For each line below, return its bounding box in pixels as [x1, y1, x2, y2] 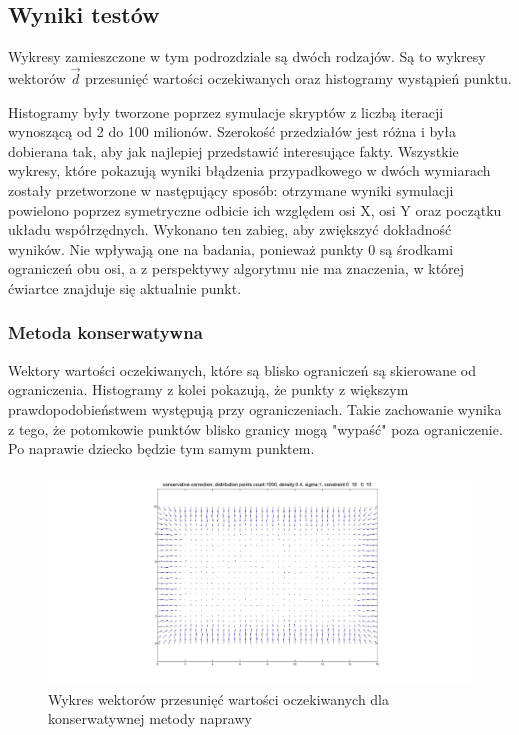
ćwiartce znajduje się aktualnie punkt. [8, 277, 242, 298]
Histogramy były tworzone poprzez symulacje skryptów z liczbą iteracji [8, 101, 444, 122]
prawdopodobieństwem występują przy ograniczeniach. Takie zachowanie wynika [8, 398, 502, 419]
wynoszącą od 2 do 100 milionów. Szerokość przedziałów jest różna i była [8, 121, 456, 142]
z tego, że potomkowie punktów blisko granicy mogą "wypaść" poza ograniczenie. [8, 418, 503, 439]
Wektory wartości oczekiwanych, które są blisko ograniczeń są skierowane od [8, 359, 476, 380]
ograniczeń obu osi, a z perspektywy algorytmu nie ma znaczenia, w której [8, 258, 465, 279]
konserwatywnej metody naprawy [48, 708, 252, 729]
